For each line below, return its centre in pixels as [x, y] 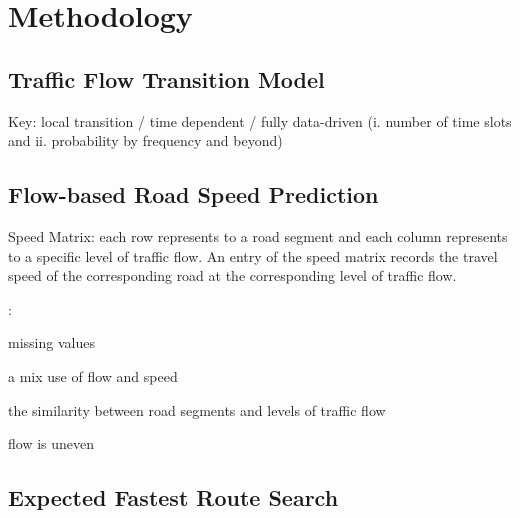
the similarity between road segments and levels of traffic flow [197, 409]
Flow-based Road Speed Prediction [193, 194]
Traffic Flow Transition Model [166, 78]
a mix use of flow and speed [93, 375]
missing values [51, 342]
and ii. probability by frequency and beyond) [145, 140]
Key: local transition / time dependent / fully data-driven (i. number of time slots [260, 120]
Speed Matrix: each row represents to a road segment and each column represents [258, 235]
